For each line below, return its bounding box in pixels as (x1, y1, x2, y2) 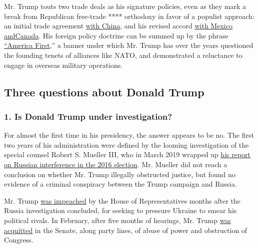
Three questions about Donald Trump (4, 84, 204, 99)
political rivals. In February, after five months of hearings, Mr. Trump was (4, 215, 231, 225)
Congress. (4, 235, 33, 245)
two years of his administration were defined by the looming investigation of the (4, 139, 249, 150)
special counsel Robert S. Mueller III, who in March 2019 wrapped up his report (4, 149, 251, 160)
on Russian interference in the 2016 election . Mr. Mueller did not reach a (4, 159, 227, 169)
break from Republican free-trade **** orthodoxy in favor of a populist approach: (4, 10, 254, 21)
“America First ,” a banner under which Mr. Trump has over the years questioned (4, 40, 253, 50)
